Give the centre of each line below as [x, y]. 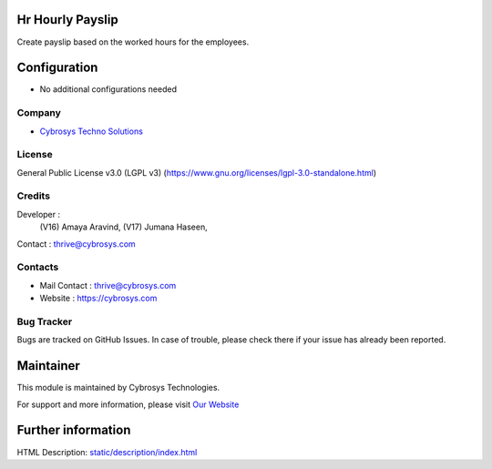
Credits [33, 196]
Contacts [38, 267]
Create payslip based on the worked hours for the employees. [133, 42]
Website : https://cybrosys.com [98, 298]
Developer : [39, 214]
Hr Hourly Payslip [67, 20]
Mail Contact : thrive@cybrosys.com [108, 285]
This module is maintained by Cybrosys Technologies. [118, 388]
